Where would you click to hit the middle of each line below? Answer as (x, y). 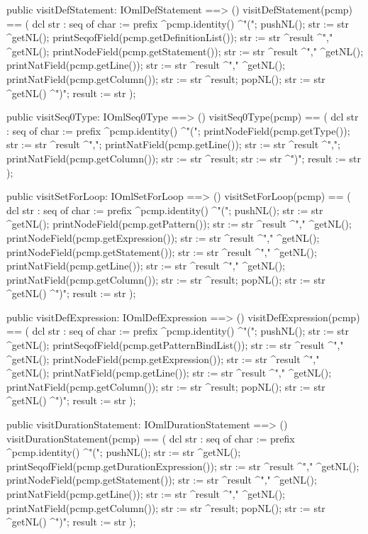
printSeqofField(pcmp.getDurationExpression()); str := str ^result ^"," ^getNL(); (183, 466)
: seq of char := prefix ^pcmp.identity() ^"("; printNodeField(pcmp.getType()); (178, 130)
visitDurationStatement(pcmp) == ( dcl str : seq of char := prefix (151, 438)
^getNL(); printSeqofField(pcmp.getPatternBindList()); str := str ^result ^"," (175, 345)
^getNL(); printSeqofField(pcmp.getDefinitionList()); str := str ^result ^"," (170, 37)
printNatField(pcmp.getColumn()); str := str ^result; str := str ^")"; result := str (184, 158)
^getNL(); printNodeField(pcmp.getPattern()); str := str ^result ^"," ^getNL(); (179, 224)
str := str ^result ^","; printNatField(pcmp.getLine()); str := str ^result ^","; (173, 144)
